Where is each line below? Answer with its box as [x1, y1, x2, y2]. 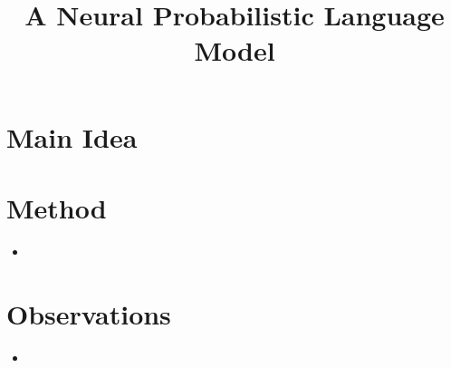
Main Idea [6, 118, 138, 155]
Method [6, 189, 107, 226]
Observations [6, 295, 171, 332]
